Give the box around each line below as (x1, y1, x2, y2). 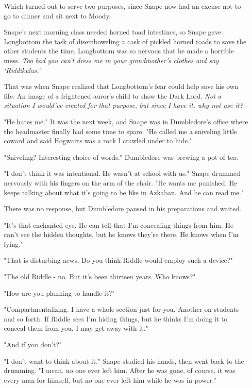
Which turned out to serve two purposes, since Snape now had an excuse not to (4, 1, 241, 11)
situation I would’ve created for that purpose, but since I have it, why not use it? (4, 100, 243, 110)
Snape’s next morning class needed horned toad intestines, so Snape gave (4, 27, 221, 37)
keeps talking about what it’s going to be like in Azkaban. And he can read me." (4, 187, 244, 197)
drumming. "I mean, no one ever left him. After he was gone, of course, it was (4, 365, 235, 375)
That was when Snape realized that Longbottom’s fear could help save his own (4, 81, 238, 91)
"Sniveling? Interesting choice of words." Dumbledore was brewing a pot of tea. (4, 152, 238, 162)
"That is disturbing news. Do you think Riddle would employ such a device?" (4, 255, 233, 265)
